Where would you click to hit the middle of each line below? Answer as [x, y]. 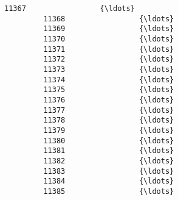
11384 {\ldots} [109, 181]
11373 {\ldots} [109, 69]
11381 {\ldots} [109, 151]
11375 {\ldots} [109, 90]
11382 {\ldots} [109, 161]
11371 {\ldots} [109, 49]
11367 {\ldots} [70, 9]
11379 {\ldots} [109, 130]
